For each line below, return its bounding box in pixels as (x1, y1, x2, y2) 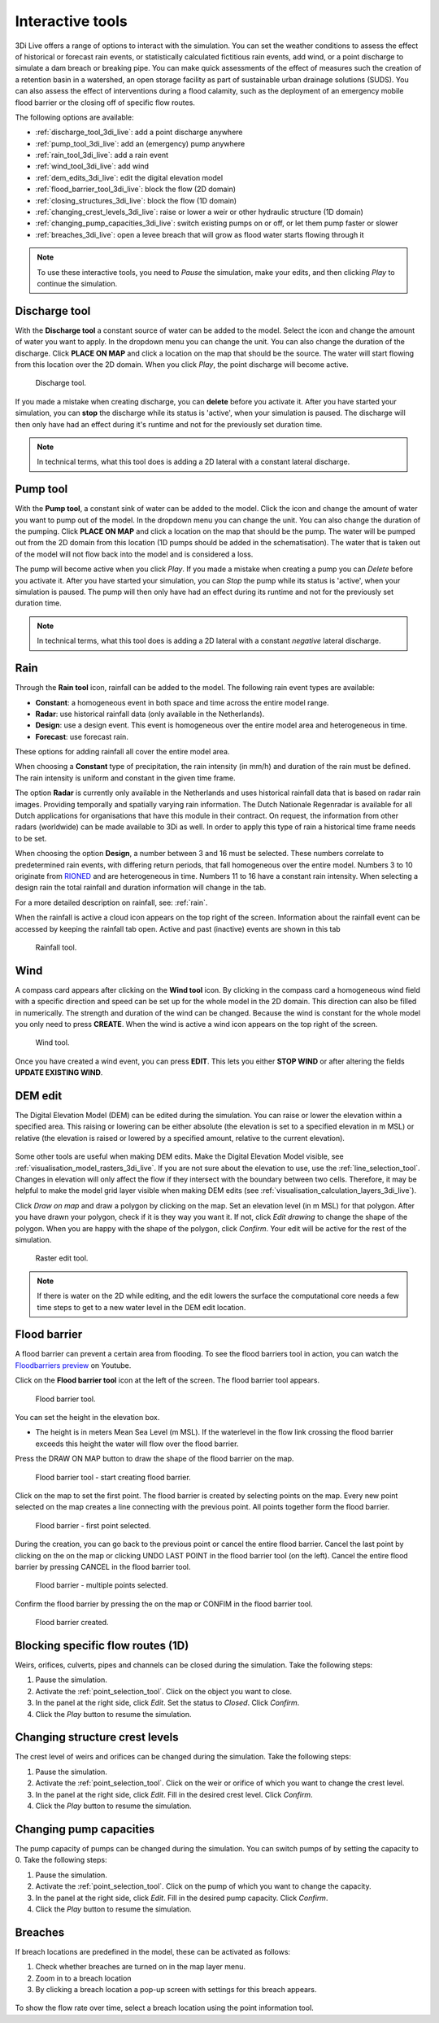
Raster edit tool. (35, 1253, 89, 1263)
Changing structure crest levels (15, 1730, 179, 1745)
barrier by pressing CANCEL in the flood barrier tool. (15, 1562, 191, 1571)
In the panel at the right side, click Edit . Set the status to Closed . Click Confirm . (35, 1697, 300, 1708)
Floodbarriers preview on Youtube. (15, 1360, 132, 1370)
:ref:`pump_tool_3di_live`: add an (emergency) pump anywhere (35, 138, 246, 148)
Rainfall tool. (35, 942, 77, 952)
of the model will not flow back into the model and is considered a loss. (15, 549, 254, 559)
